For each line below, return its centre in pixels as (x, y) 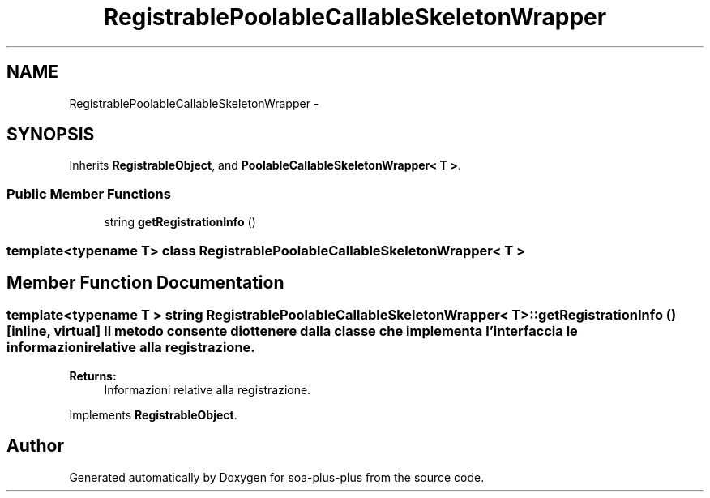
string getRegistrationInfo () (180, 222)
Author (35, 446)
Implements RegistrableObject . (153, 414)
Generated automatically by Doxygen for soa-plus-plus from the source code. (277, 477)
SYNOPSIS (51, 135)
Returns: (93, 376)
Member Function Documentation (145, 282)
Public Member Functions (89, 193)
